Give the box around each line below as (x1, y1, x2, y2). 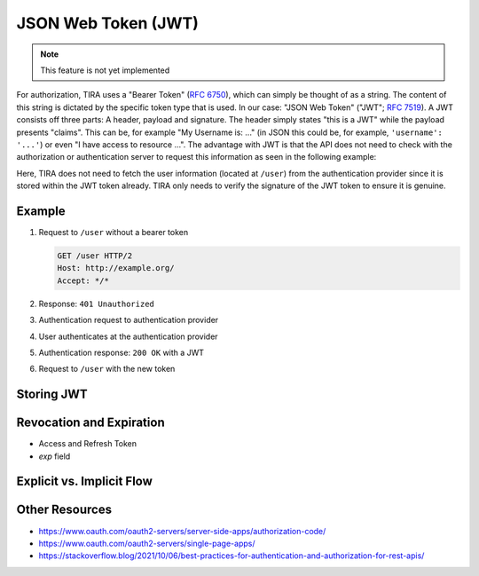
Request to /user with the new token (38, 364, 176, 375)
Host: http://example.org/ (57, 263, 175, 273)
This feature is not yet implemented (40, 65, 170, 75)
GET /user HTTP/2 (57, 250, 133, 261)
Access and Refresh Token (38, 438, 137, 449)
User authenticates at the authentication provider (38, 331, 218, 342)
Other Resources (16, 502, 113, 517)
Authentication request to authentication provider (38, 315, 219, 326)
